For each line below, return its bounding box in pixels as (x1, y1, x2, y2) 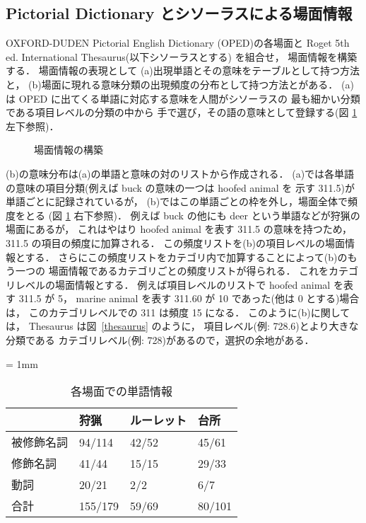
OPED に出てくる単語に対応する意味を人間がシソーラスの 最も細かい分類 (18, 91, 360, 105)
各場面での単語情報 (71, 383, 173, 400)
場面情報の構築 (34, 142, 103, 157)
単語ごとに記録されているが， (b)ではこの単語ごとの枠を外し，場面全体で (6, 194, 348, 209)
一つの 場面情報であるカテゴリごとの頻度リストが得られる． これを (15, 263, 329, 278)
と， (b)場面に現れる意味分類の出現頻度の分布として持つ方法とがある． (6, 76, 338, 91)
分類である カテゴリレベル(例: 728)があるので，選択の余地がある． (6, 333, 314, 347)
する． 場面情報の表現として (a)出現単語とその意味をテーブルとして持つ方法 (6, 63, 360, 78)
